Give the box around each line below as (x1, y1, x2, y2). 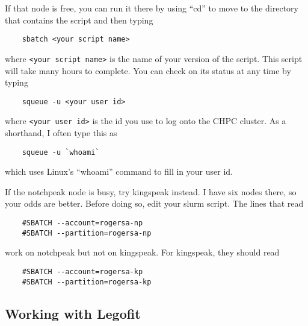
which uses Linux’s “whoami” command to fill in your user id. (5, 165, 233, 178)
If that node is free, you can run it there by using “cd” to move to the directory (5, 2, 298, 14)
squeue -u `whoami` (22, 148, 100, 157)
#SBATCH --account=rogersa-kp (22, 267, 143, 276)
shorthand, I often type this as (5, 127, 117, 139)
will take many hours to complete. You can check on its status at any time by (5, 64, 291, 77)
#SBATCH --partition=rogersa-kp (22, 277, 152, 286)
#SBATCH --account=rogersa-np (22, 219, 143, 228)
